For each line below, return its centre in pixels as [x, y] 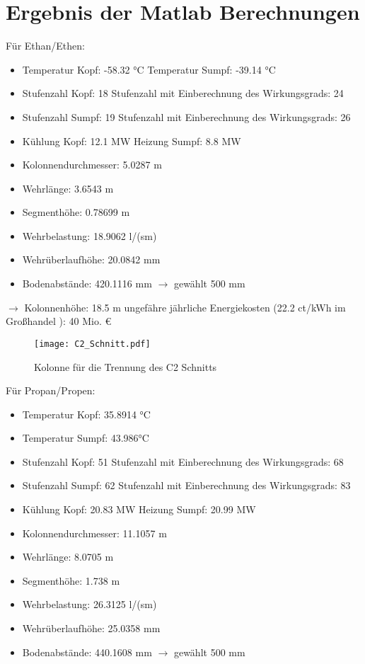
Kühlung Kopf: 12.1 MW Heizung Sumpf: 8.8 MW [132, 141]
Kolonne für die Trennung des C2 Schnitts [126, 366]
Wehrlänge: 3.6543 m [68, 188]
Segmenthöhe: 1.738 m [71, 580]
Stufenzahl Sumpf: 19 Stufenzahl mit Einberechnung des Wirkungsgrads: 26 [186, 116]
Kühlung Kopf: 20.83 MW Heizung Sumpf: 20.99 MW [139, 509]
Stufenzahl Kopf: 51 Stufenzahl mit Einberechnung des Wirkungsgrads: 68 [183, 461]
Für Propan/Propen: [51, 390]
